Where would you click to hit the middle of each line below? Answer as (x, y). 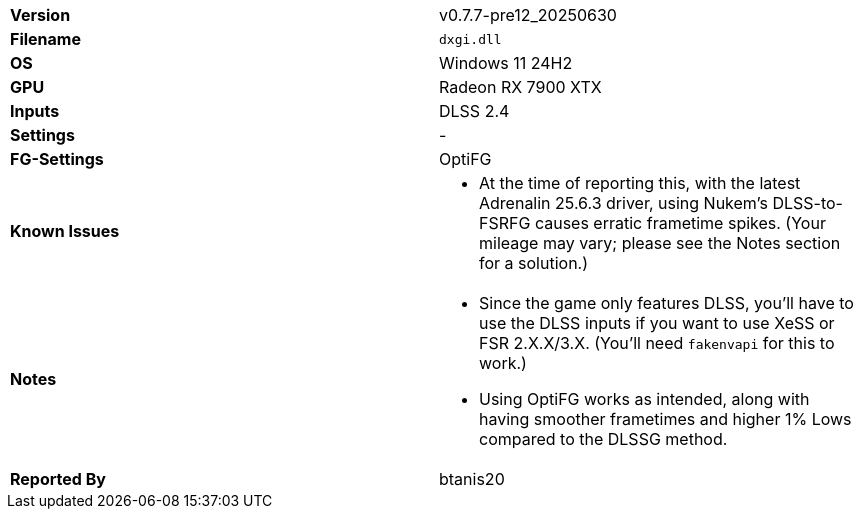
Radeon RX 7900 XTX (520, 87)
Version (40, 15)
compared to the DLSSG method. (603, 439)
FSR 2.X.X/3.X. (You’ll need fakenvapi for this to (657, 343)
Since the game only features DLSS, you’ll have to (666, 303)
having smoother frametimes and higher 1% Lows (665, 419)
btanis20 (472, 479)
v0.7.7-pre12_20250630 (528, 15)
